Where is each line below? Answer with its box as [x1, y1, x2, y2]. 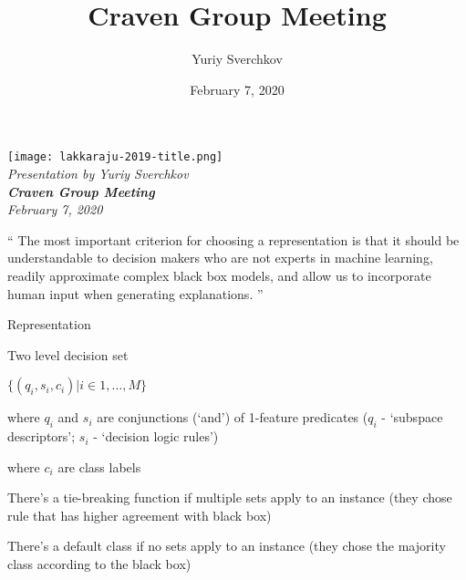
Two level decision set [7, 345, 129, 364]
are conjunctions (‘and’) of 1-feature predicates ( [97, 408, 368, 427]
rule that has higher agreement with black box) [7, 505, 272, 524]
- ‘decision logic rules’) [93, 427, 219, 446]
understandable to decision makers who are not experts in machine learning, [7, 248, 433, 267]
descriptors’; [7, 427, 76, 446]
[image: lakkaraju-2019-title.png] [7, 150, 223, 164]
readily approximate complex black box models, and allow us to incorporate [7, 265, 431, 285]
